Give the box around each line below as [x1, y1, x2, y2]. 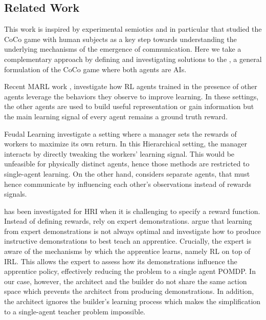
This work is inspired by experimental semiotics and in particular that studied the [4, 24, 262, 34]
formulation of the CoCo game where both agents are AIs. [4, 63, 187, 74]
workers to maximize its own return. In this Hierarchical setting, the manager [4, 138, 247, 149]
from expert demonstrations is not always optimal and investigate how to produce [4, 225, 261, 236]
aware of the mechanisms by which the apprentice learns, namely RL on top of [4, 246, 251, 257]
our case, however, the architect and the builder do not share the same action [4, 275, 247, 286]
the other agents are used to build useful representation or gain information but [4, 101, 254, 112]
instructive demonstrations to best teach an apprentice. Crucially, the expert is [4, 236, 252, 246]
